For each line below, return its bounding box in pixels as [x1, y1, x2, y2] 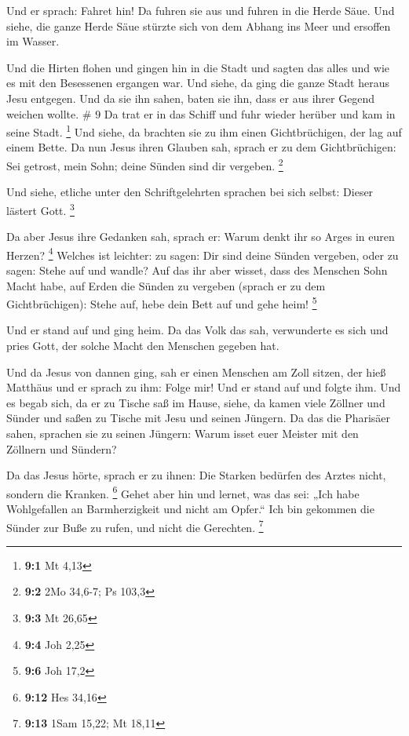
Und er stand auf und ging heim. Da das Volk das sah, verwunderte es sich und [6, 322, 389, 338]
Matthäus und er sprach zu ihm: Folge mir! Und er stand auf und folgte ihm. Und [6, 379, 401, 395]
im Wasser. [6, 33, 60, 49]
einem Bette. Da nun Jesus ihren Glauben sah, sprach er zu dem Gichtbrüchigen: [6, 139, 396, 155]
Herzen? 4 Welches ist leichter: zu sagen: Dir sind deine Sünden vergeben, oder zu [6, 244, 399, 263]
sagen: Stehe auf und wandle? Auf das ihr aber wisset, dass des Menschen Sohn [6, 261, 388, 278]
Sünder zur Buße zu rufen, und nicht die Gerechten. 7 [6, 516, 264, 535]
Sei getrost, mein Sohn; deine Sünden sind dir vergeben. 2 [6, 155, 283, 173]
